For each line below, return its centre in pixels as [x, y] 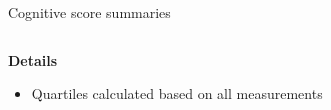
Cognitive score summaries [89, 12]
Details [33, 59]
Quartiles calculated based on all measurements [177, 93]
